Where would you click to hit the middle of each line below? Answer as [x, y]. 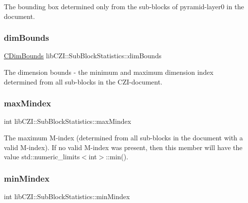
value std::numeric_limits [42, 157]
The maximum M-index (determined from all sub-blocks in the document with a [124, 137]
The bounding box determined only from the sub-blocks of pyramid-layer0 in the [124, 6]
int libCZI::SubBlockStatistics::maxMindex [68, 121]
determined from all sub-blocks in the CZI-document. [83, 81]
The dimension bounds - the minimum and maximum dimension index [109, 72]
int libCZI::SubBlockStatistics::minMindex [67, 196]
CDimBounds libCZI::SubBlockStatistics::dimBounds [83, 56]
